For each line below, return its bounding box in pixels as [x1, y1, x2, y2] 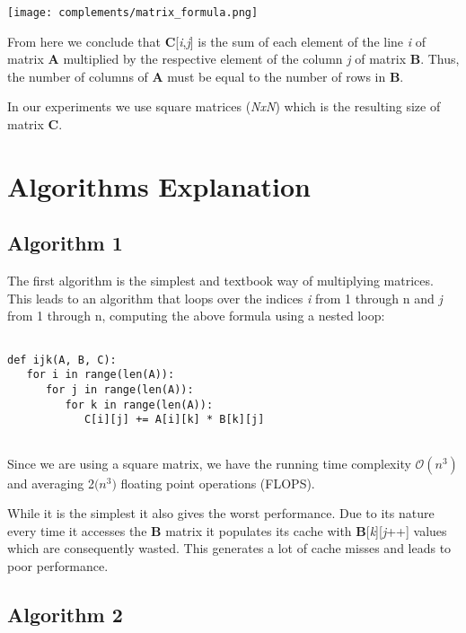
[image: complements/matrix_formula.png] [7, 6, 259, 19]
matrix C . [7, 115, 63, 134]
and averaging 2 [7, 473, 94, 492]
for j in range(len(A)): [45, 382, 194, 396]
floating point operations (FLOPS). [120, 473, 315, 492]
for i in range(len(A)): [26, 368, 175, 382]
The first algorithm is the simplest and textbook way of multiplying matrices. [7, 271, 434, 290]
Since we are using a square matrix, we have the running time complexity [7, 453, 411, 472]
